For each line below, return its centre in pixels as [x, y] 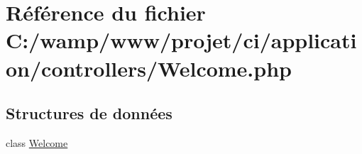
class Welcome [37, 142]
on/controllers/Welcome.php [149, 68]
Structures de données [89, 113]
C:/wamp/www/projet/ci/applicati [181, 40]
